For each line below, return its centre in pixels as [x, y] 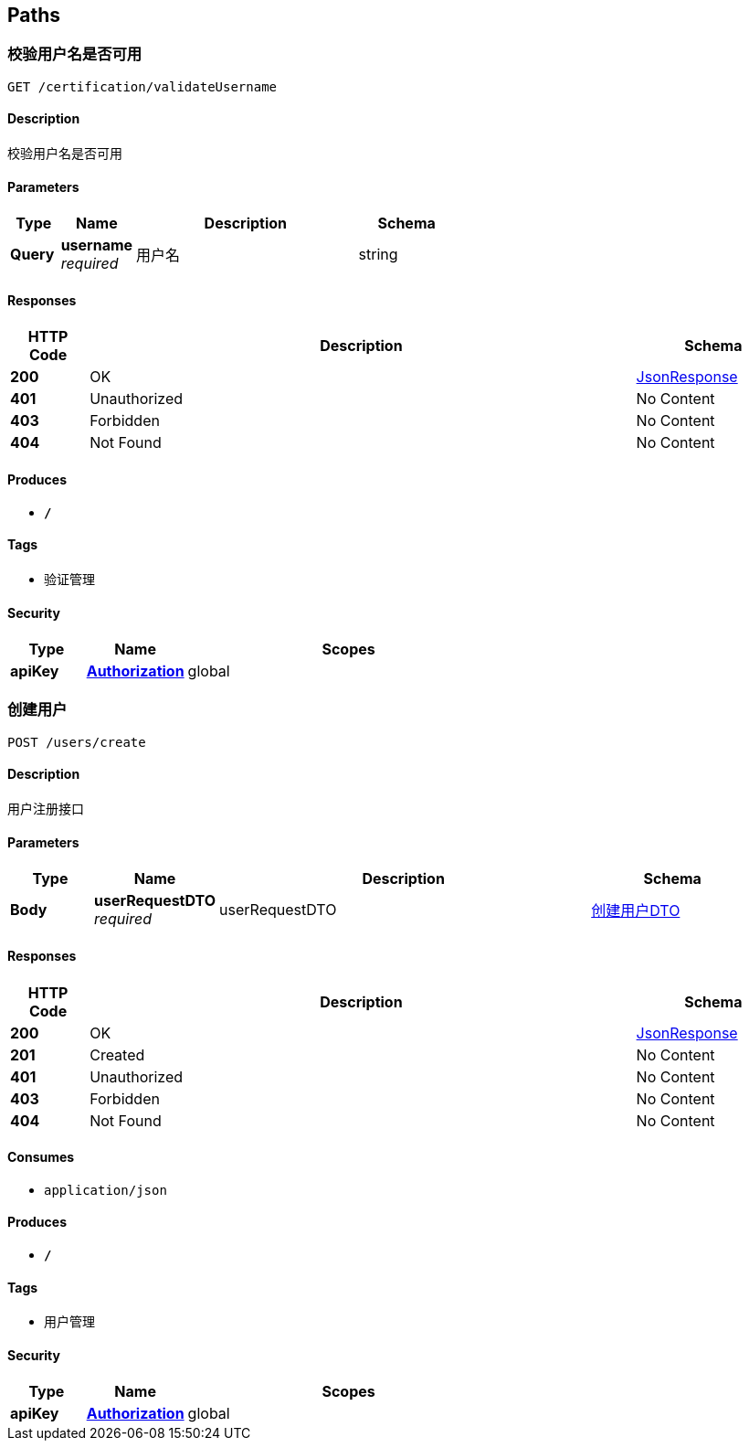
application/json [105, 1190]
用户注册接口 [46, 809]
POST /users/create [77, 742]
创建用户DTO [636, 911]
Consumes [41, 1157]
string [378, 255]
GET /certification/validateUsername [142, 86]
